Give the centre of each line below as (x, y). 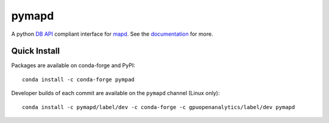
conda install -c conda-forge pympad (79, 79)
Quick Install (36, 51)
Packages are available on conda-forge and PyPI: (73, 65)
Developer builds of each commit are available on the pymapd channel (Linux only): (115, 93)
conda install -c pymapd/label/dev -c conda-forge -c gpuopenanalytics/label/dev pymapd (159, 107)
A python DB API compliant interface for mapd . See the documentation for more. (112, 34)
